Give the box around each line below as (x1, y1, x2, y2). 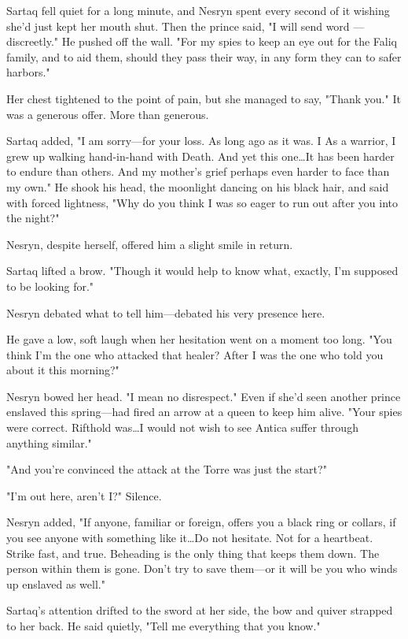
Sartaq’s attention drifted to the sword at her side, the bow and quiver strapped (6, 602, 393, 619)
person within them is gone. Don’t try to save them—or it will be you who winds (6, 560, 398, 577)
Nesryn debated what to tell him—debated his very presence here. (6, 304, 325, 321)
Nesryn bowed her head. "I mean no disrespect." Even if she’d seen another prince (6, 388, 401, 404)
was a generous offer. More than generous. (6, 106, 209, 122)
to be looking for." (6, 277, 94, 294)
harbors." (6, 64, 50, 80)
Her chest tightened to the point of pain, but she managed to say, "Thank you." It (6, 90, 401, 106)
